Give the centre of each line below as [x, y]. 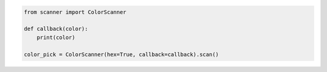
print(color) [56, 37]
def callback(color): [56, 29]
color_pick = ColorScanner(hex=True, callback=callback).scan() [121, 54]
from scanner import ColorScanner [75, 12]
